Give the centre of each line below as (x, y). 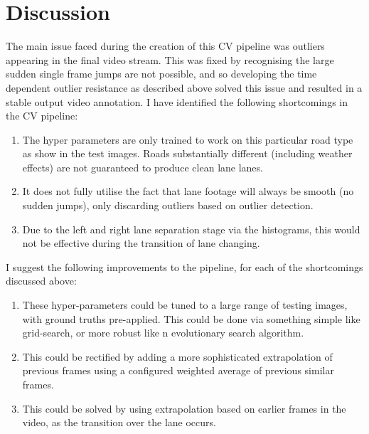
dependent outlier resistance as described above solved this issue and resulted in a (184, 87)
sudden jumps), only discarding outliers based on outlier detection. (168, 205)
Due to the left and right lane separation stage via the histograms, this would (191, 229)
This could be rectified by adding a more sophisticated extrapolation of (177, 356)
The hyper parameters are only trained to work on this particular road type (188, 139)
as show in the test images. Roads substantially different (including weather (187, 153)
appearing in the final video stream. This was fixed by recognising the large (170, 59)
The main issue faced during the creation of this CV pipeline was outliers (165, 46)
